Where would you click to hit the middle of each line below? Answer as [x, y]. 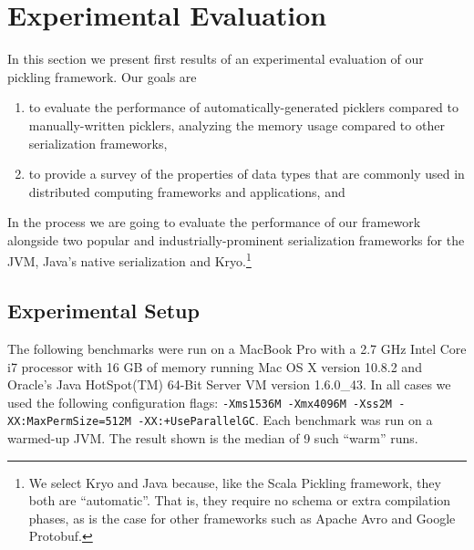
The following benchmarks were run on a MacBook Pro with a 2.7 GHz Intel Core [237, 348]
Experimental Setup [103, 311]
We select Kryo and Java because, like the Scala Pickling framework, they [235, 482]
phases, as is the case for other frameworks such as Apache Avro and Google [242, 518]
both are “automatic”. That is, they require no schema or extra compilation [240, 500]
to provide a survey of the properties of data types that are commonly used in [247, 174]
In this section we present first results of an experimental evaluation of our [216, 59]
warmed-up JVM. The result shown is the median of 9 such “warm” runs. [213, 438]
